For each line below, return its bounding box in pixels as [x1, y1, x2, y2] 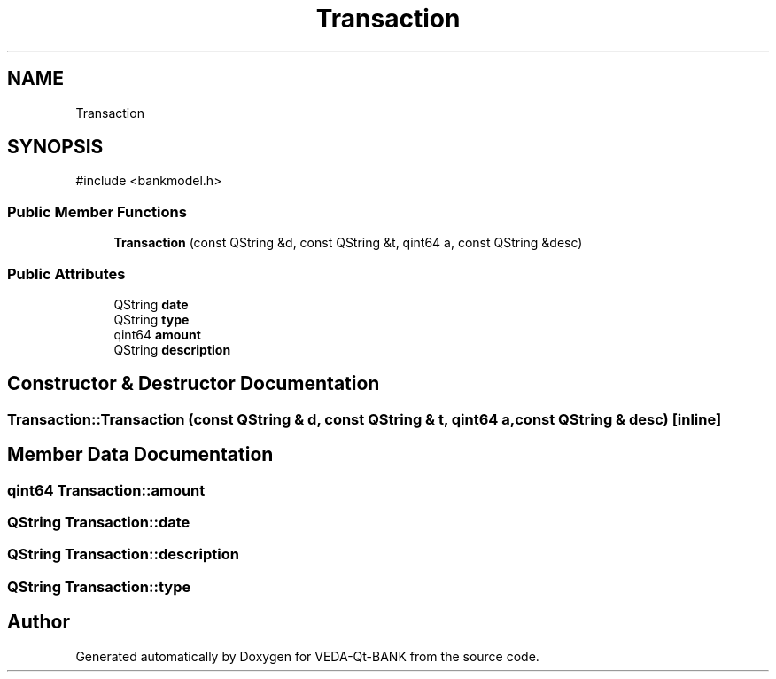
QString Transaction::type [7, 577, 191, 596]
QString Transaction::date [7, 513, 190, 531]
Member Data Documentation [7, 443, 274, 466]
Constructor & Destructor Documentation [7, 372, 380, 395]
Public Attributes [7, 264, 126, 283]
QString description [113, 341, 231, 357]
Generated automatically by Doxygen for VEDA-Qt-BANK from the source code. [75, 648, 539, 664]
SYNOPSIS [7, 136, 104, 159]
